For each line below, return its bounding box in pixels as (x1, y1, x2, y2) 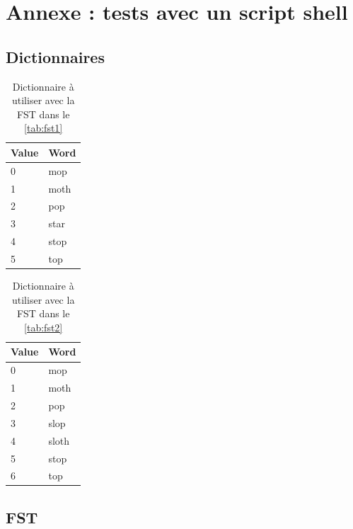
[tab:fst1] (24, 120, 63, 135)
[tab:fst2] (24, 319, 63, 334)
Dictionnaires (6, 45, 105, 67)
